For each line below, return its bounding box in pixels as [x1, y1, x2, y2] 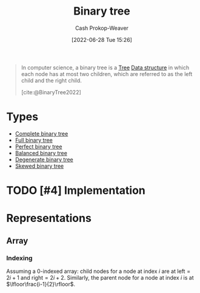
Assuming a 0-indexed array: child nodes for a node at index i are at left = [6, 267, 191, 275]
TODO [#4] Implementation [6, 184, 145, 198]
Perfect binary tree [15, 143, 62, 150]
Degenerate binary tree [15, 156, 74, 163]
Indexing [6, 253, 33, 262]
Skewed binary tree [15, 162, 64, 170]
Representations [6, 212, 92, 226]
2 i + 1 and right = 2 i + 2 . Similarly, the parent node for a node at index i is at [6, 274, 194, 281]
